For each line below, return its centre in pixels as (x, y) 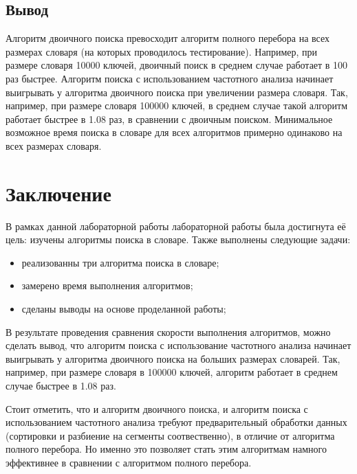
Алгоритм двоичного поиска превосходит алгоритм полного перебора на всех (167, 38)
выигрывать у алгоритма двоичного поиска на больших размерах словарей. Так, (173, 358)
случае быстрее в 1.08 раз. (61, 386)
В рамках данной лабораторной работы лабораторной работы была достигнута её (176, 226)
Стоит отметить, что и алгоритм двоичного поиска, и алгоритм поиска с (157, 408)
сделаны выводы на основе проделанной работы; (124, 309)
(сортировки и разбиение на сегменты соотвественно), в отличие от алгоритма (170, 435)
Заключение (58, 193)
